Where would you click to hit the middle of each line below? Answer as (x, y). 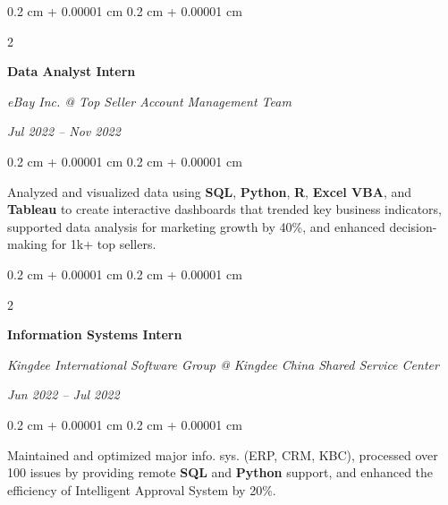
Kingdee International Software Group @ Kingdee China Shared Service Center (223, 364)
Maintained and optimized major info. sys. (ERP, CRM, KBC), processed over (223, 454)
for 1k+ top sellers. (104, 244)
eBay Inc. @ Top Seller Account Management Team (149, 101)
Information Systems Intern (95, 334)
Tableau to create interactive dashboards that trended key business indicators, (225, 209)
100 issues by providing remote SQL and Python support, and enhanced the (220, 472)
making (27, 244)
